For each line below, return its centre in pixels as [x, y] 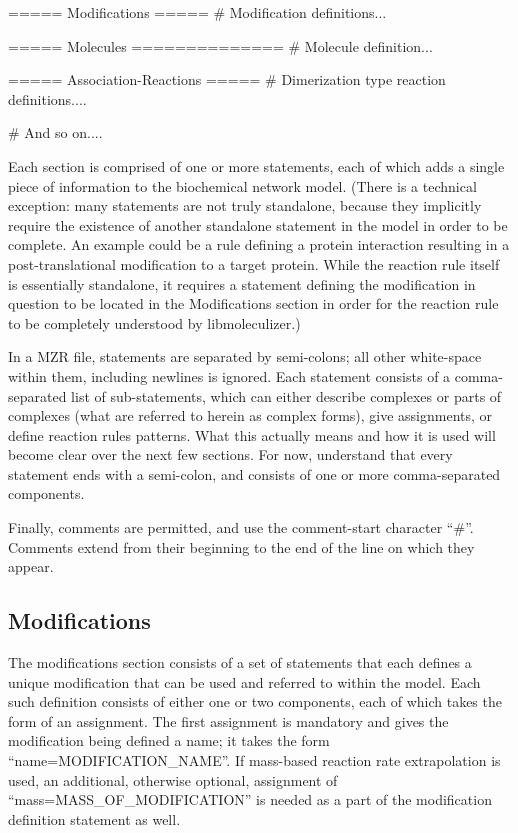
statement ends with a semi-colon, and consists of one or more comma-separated [254, 473]
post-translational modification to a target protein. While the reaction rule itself [254, 263]
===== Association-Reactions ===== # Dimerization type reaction [227, 79]
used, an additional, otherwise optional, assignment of [173, 779]
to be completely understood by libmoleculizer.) [154, 322]
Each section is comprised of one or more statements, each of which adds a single [256, 165]
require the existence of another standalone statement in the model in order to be [258, 224]
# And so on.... [55, 132]
